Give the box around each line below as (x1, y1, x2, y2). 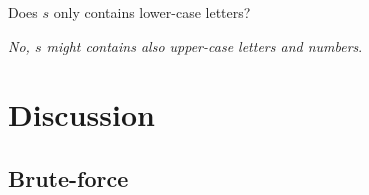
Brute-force (8, 162, 129, 193)
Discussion (8, 94, 155, 135)
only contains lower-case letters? (53, 2, 251, 22)
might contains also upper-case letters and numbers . (46, 35, 363, 56)
